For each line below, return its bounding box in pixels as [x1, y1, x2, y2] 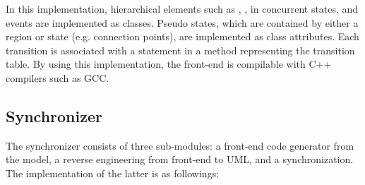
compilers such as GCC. [6, 70, 109, 85]
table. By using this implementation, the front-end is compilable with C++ [6, 56, 332, 71]
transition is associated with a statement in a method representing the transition [6, 42, 355, 57]
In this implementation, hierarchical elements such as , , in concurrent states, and [6, 1, 359, 16]
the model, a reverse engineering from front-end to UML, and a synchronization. [6, 152, 354, 167]
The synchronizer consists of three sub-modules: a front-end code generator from [6, 138, 354, 153]
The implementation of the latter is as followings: [6, 165, 220, 180]
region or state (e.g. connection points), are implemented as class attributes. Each [6, 29, 359, 44]
